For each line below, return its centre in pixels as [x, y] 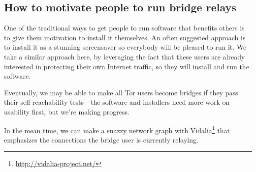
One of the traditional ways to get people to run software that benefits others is [124, 28]
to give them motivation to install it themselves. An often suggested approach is [125, 37]
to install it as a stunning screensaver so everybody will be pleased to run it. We [125, 47]
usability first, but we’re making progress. [67, 111]
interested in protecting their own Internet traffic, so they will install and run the [127, 66]
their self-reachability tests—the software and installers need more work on [117, 102]
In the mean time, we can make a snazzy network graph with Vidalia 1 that [117, 129]
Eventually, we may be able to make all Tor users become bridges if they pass [121, 92]
